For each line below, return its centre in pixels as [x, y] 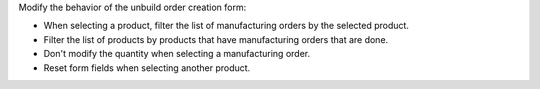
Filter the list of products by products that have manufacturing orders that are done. [216, 39]
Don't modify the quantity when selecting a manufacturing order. [176, 54]
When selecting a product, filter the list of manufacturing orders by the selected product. [226, 26]
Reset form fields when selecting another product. [147, 67]
